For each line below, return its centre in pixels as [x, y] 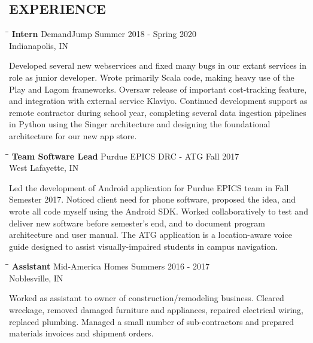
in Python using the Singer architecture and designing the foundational [140, 124]
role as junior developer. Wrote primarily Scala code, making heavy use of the [152, 77]
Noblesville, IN [36, 278]
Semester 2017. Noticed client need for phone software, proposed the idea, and [153, 199]
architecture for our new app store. [73, 135]
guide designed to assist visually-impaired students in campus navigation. [144, 246]
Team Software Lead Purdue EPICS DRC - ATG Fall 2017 [125, 156]
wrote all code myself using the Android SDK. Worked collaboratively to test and [159, 211]
